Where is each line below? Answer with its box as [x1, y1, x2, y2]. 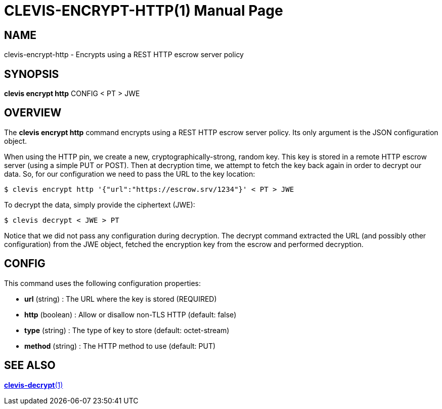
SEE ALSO [4, 359, 56, 372]
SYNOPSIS [4, 67, 59, 80]
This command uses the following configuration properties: [4, 278, 201, 288]
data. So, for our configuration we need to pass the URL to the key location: [4, 169, 255, 178]
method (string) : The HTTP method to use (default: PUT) [24, 341, 216, 350]
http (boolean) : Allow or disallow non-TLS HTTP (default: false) [24, 310, 237, 319]
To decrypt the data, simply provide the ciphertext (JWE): [4, 200, 195, 209]
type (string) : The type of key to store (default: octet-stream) [24, 325, 230, 335]
